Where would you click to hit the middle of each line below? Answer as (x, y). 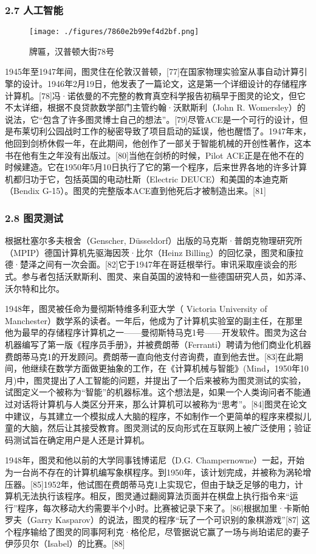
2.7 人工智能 (34, 9)
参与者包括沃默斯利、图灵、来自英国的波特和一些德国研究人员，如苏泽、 (166, 276)
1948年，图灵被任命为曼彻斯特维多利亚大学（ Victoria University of (136, 309)
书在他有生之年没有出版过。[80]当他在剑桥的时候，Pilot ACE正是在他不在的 (154, 155)
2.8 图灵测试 (34, 217)
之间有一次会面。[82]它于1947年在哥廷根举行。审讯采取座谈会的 (163, 264)
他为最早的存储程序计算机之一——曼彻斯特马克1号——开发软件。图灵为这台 (156, 332)
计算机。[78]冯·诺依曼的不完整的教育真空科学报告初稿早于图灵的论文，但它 (155, 95)
